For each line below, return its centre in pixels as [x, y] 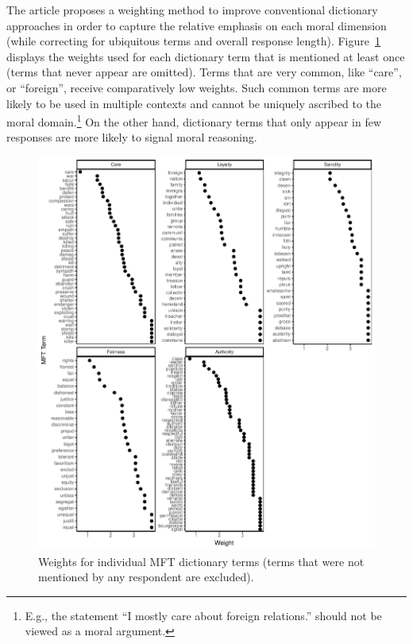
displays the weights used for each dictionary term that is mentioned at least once [206, 56]
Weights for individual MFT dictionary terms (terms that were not [201, 561]
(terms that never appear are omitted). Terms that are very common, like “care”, [204, 72]
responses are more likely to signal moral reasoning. [132, 137]
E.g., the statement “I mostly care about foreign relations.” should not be [203, 615]
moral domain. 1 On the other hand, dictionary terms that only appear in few [194, 120]
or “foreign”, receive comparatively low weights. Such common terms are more [197, 87]
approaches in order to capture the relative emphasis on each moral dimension [197, 25]
